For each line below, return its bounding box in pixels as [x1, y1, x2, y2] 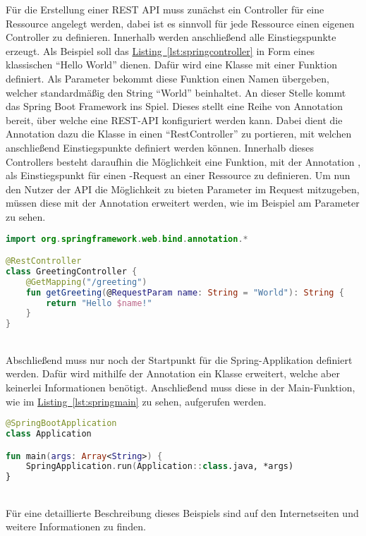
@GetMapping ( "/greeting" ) [25, 276, 147, 287]
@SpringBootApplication [6, 418, 117, 429]
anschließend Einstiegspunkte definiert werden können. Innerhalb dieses [6, 140, 315, 154]
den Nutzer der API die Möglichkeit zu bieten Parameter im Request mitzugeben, [6, 181, 360, 196]
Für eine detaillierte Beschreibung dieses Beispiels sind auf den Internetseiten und [6, 505, 359, 520]
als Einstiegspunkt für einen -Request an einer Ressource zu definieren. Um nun [6, 168, 350, 183]
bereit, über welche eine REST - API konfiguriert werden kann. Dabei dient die [6, 112, 343, 127]
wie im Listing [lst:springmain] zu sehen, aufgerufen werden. [6, 394, 267, 408]
